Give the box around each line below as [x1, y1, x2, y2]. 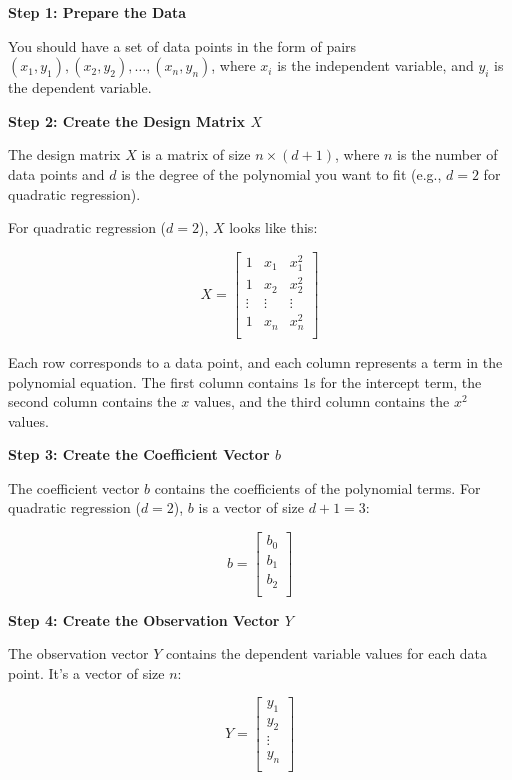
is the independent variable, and [277, 55, 474, 76]
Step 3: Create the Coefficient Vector [8, 444, 270, 465]
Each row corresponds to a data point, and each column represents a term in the [8, 351, 503, 372]
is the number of [397, 144, 498, 165]
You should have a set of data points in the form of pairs [8, 35, 357, 56]
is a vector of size [198, 497, 305, 518]
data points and [8, 163, 105, 184]
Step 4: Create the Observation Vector [8, 609, 280, 630]
